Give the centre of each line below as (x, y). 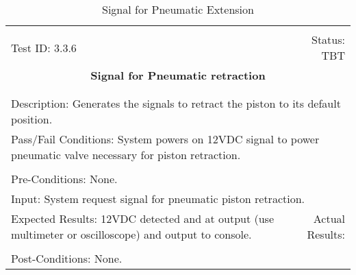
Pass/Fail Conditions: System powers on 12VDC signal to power (165, 139)
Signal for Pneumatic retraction (178, 75)
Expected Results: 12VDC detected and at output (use (143, 218)
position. (32, 119)
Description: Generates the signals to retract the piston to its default (176, 103)
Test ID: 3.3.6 (44, 47)
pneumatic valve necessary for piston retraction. (126, 155)
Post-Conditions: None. (67, 258)
